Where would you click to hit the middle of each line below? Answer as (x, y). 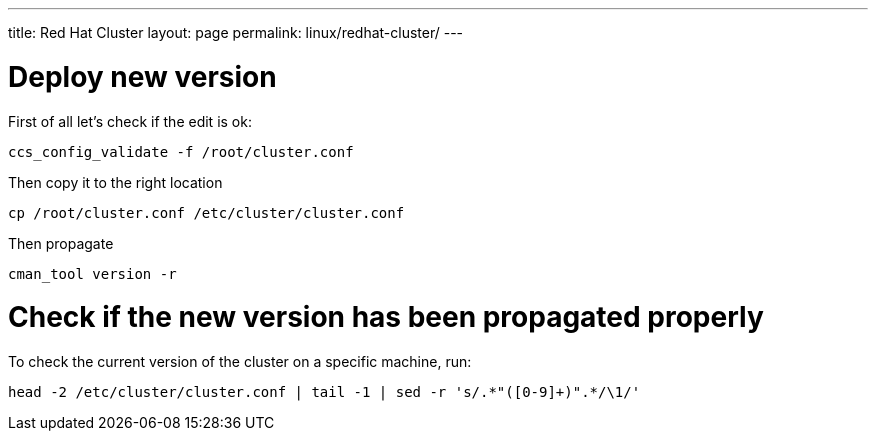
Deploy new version (142, 76)
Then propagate (61, 243)
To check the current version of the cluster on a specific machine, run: (240, 361)
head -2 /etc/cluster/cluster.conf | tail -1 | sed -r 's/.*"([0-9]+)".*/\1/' (324, 392)
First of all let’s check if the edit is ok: (130, 121)
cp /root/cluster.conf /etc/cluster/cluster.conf (206, 212)
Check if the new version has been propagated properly (386, 317)
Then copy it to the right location (115, 182)
